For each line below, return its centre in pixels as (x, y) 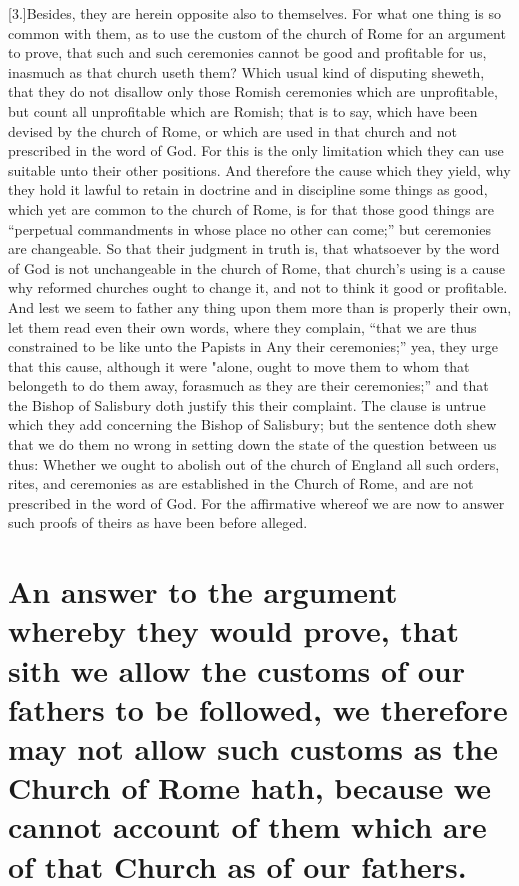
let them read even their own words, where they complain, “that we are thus (242, 326)
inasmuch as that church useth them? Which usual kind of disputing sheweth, (246, 71)
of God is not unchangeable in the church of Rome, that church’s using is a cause (256, 267)
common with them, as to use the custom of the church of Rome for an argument (257, 32)
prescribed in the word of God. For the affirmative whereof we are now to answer (256, 502)
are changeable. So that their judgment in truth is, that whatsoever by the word (254, 248)
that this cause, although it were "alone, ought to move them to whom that (239, 365)
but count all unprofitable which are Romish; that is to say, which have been (243, 110)
